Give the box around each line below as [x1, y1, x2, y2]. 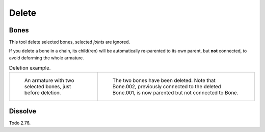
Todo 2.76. [9, 120, 31, 126]
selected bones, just [24, 83, 71, 90]
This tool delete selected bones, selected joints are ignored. [9, 39, 130, 45]
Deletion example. [9, 64, 51, 71]
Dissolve [9, 107, 36, 115]
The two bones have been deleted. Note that [112, 77, 216, 83]
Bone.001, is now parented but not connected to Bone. [112, 89, 238, 96]
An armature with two [24, 77, 75, 83]
